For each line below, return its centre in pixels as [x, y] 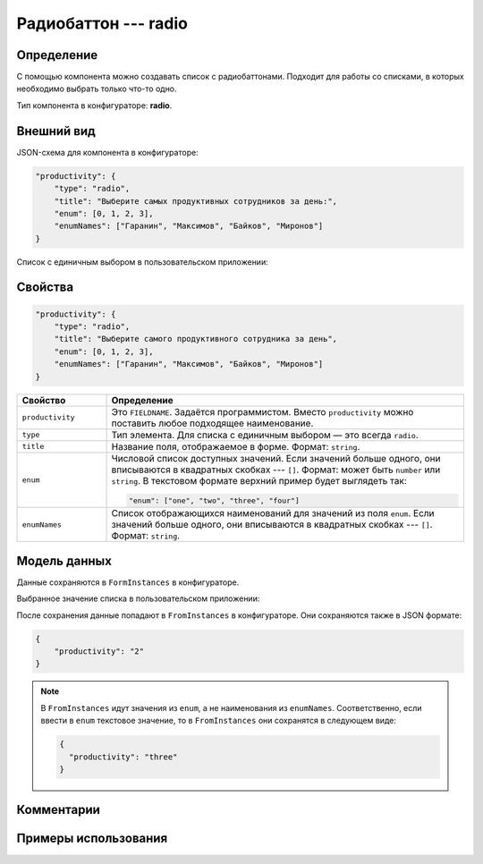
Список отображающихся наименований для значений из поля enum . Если [273, 513]
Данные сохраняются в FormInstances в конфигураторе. [128, 582]
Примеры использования [92, 839]
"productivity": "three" [123, 757]
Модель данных [64, 560]
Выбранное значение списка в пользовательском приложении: [138, 598]
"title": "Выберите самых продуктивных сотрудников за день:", [196, 201]
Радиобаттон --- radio [102, 23]
